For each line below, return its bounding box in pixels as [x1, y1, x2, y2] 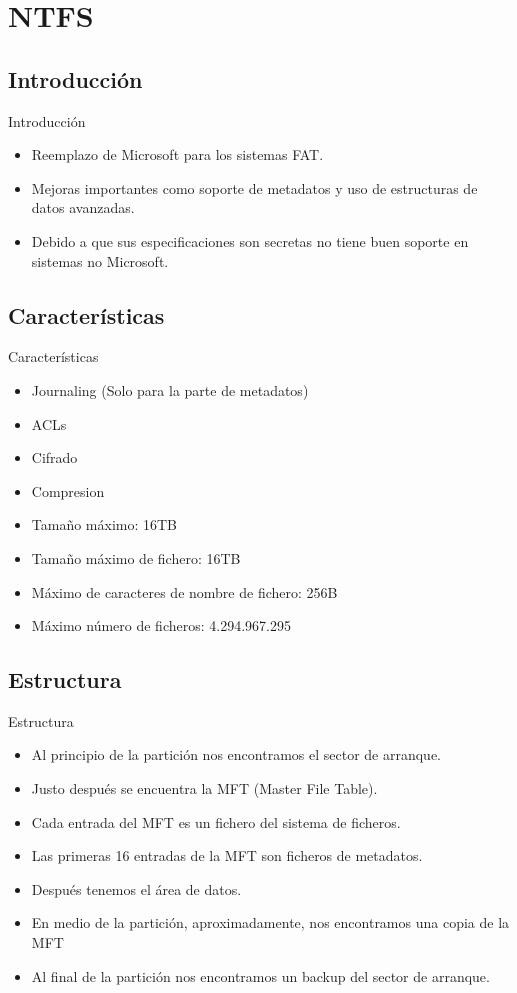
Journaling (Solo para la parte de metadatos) [31, 379, 309, 400]
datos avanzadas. [31, 197, 135, 218]
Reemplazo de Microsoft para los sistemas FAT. [31, 144, 324, 165]
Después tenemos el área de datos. [31, 878, 242, 899]
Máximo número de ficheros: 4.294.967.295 [31, 615, 291, 636]
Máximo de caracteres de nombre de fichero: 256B [31, 581, 338, 602]
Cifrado [31, 447, 78, 468]
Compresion [31, 480, 105, 501]
